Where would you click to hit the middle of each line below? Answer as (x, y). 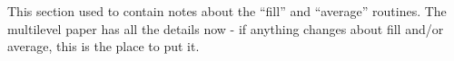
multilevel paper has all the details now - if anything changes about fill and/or (226, 28)
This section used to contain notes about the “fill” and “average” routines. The (227, 11)
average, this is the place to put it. (104, 46)
